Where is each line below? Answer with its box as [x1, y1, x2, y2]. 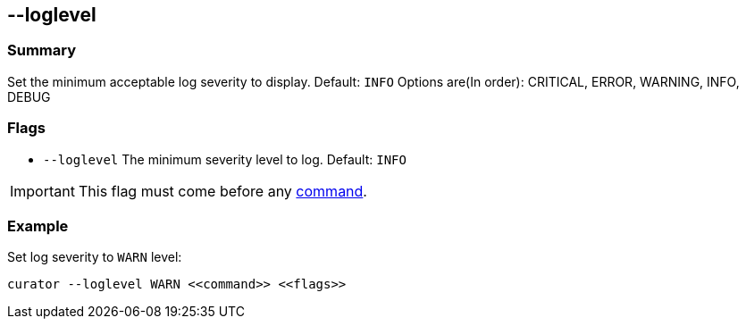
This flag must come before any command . [78, 181, 367, 200]
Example [7, 216, 69, 235]
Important [10, 181, 75, 200]
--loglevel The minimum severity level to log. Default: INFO [43, 151, 407, 167]
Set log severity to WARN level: [7, 249, 182, 265]
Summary [7, 41, 77, 60]
